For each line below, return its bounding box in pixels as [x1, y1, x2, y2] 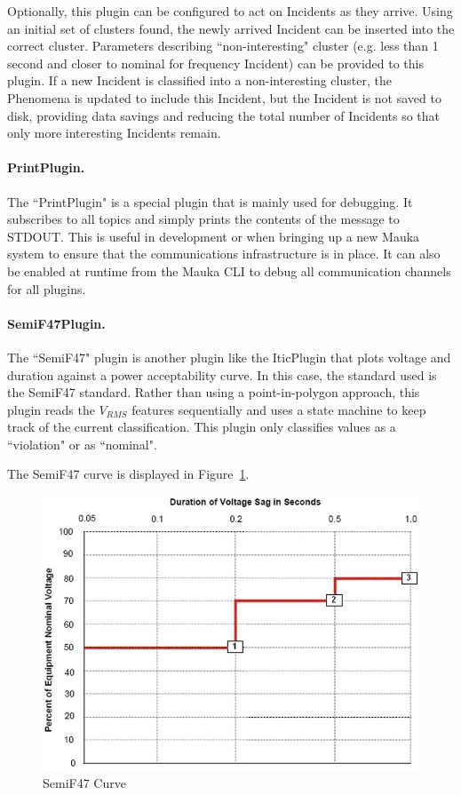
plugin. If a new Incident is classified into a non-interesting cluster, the [7, 71, 392, 90]
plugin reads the [7, 400, 95, 418]
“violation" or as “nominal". [7, 434, 157, 453]
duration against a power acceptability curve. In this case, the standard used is [7, 365, 437, 384]
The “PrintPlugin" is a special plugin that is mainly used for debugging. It [7, 192, 413, 211]
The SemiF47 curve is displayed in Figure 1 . [7, 465, 250, 483]
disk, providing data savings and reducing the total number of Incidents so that [7, 106, 441, 124]
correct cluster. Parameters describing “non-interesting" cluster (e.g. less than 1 [7, 36, 439, 55]
